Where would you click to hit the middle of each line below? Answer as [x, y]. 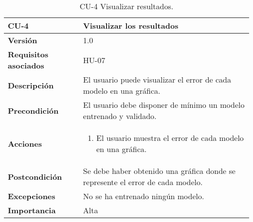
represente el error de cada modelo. [143, 182]
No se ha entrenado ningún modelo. [144, 196]
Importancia [32, 210]
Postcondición [35, 176]
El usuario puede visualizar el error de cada [157, 79]
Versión [23, 40]
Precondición [33, 110]
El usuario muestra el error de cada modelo [170, 138]
